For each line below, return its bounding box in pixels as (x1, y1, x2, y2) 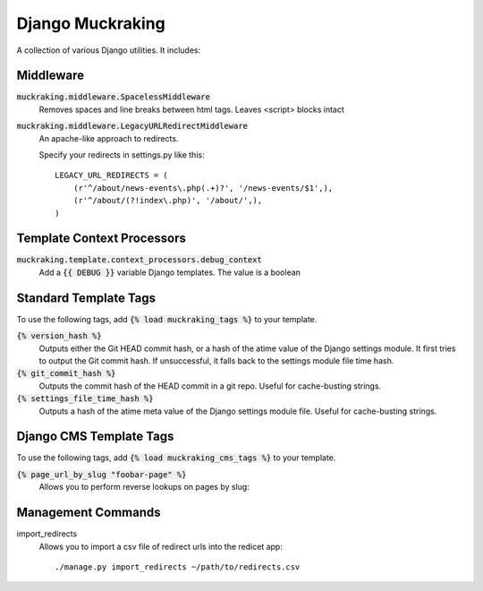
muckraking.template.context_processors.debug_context (16, 255, 263, 265)
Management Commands (16, 505, 161, 520)
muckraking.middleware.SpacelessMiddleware (16, 92, 210, 102)
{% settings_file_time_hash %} (16, 394, 154, 404)
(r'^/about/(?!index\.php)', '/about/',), (72, 195, 263, 206)
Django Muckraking (16, 13, 165, 33)
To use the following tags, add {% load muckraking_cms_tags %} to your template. (16, 452, 336, 463)
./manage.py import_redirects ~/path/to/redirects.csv (55, 561, 301, 572)
